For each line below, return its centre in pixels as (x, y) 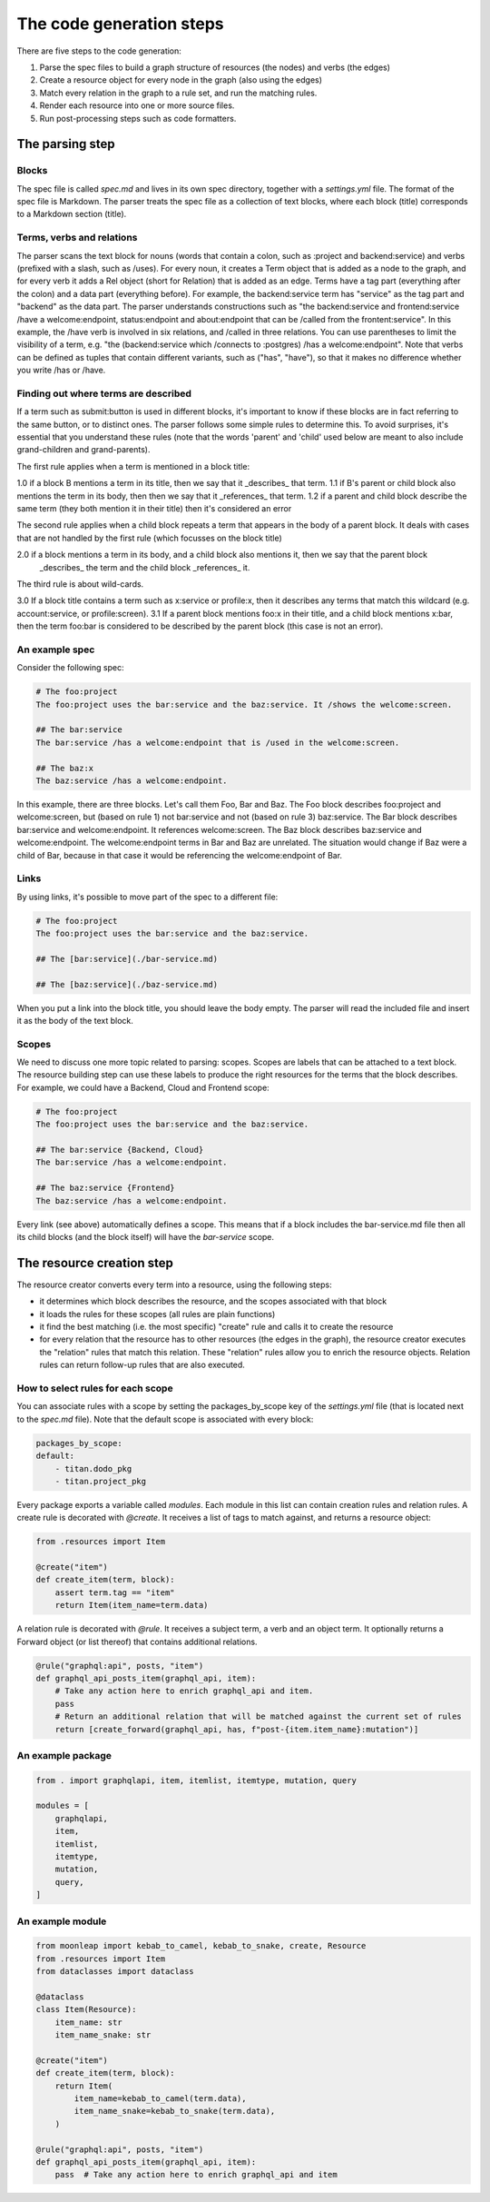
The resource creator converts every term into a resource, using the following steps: (174, 1284)
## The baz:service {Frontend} (106, 1188)
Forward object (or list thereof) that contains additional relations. (137, 1642)
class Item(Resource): (86, 2009)
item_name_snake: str (103, 2035)
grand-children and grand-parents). (83, 450)
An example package (64, 1755)
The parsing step (66, 144)
